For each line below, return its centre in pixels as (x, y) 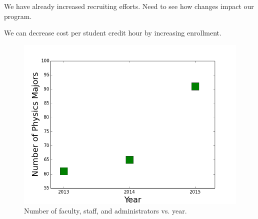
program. (18, 16)
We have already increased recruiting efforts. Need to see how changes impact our (129, 6)
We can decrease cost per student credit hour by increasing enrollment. (113, 33)
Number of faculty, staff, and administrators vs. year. (105, 211)
